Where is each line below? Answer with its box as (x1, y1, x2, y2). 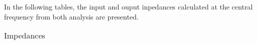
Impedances (4, 29, 45, 41)
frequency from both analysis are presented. (4, 11, 139, 21)
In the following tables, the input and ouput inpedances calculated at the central (4, 1, 253, 11)
